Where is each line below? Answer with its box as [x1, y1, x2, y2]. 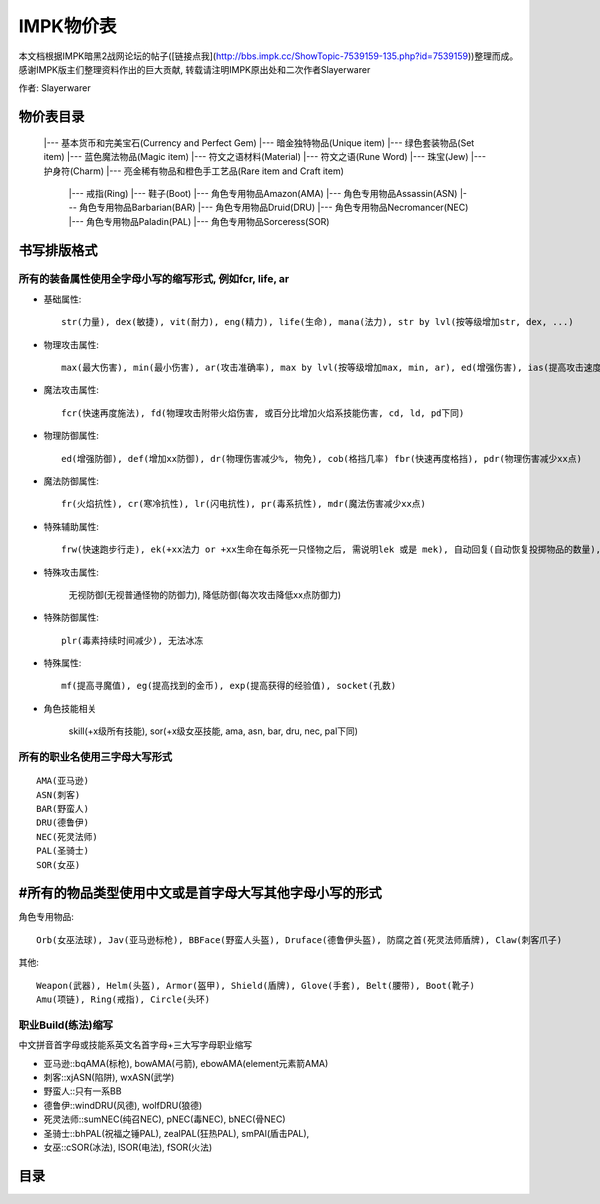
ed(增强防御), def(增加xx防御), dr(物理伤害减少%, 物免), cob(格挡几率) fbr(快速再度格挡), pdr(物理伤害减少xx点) [61, 453, 582, 464]
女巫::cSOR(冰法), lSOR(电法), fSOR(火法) [43, 1141, 213, 1153]
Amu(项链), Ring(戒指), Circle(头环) [36, 994, 210, 1005]
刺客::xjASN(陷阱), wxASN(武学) [43, 1071, 175, 1083]
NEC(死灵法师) [36, 831, 99, 842]
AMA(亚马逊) [36, 775, 90, 787]
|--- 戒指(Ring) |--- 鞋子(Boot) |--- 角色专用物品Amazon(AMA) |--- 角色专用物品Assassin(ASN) [68, 187, 458, 199]
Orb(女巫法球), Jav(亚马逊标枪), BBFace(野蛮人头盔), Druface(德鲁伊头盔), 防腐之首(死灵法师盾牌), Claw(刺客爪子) [36, 934, 563, 945]
